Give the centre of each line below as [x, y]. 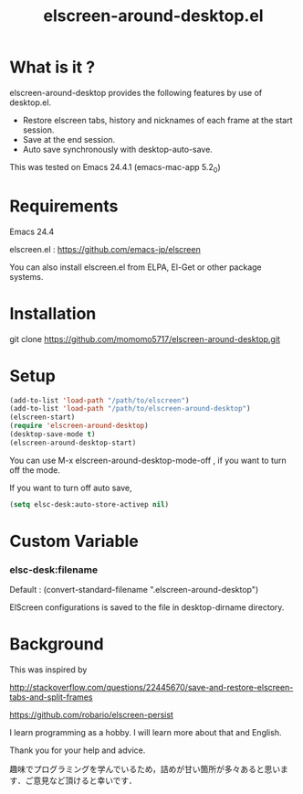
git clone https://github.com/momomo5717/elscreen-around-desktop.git [145, 338]
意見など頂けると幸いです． [85, 781]
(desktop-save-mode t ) [52, 435]
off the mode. [35, 470]
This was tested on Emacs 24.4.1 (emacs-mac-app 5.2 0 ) [115, 168]
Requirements [64, 206]
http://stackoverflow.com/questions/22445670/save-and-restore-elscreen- [151, 688]
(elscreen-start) [42, 417]
